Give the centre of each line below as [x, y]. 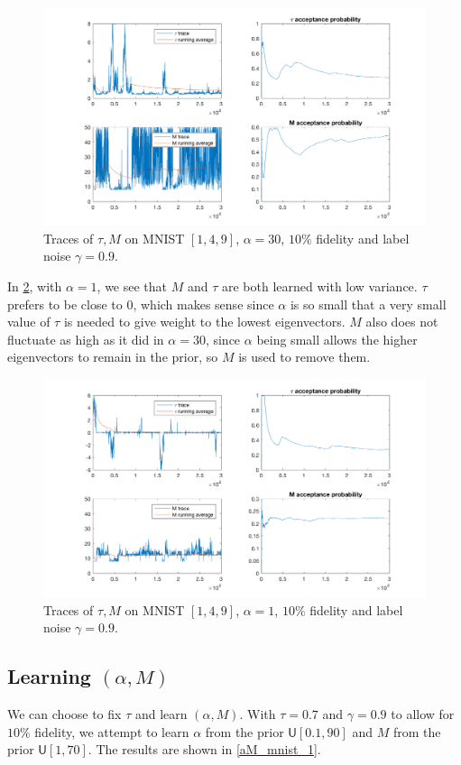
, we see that [132, 286]
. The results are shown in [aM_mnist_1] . [204, 749]
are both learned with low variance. [319, 286]
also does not [402, 322]
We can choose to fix [65, 714]
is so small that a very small [368, 304]
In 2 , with [35, 286]
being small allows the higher [337, 339]
